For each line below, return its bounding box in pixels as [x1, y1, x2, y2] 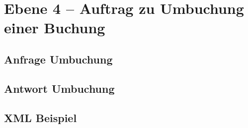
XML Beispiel [4, 110, 77, 125]
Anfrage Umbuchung [4, 51, 113, 66]
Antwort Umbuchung [4, 80, 115, 96]
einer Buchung [4, 17, 105, 38]
